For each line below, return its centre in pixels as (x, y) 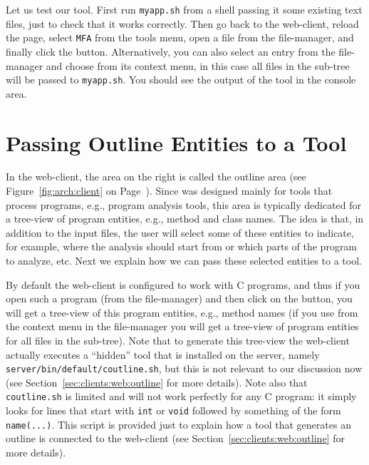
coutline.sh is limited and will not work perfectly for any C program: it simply (181, 396)
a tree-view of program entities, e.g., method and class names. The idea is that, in (185, 219)
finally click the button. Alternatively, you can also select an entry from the (171, 51)
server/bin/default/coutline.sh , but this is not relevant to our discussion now (184, 368)
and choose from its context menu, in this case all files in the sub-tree (198, 65)
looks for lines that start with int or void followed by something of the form (173, 410)
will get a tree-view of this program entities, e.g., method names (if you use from (182, 312)
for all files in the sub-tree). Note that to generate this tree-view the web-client (178, 340)
